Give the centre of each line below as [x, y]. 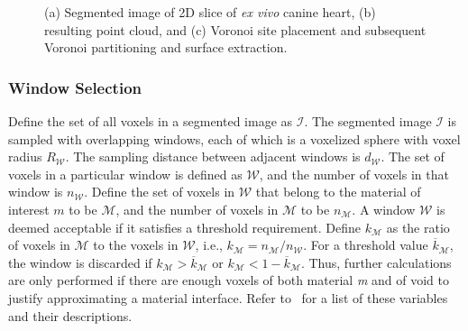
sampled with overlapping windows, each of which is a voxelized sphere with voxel [234, 138]
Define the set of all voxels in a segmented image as [151, 121]
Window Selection [75, 87]
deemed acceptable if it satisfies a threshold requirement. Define [185, 227]
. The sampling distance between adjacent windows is [213, 156]
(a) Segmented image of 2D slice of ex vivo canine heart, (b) [210, 12]
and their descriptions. [70, 315]
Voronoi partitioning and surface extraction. [166, 47]
